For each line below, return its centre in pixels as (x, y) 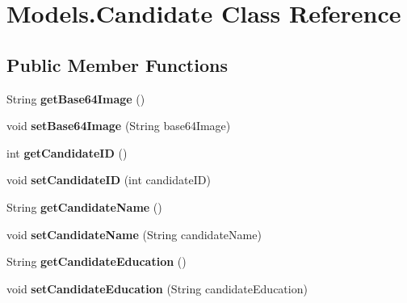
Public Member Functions (117, 64)
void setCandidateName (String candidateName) (134, 234)
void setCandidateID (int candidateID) (109, 180)
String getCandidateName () (84, 206)
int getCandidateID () (67, 152)
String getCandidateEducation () (97, 261)
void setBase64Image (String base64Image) (119, 126)
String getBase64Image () (76, 98)
